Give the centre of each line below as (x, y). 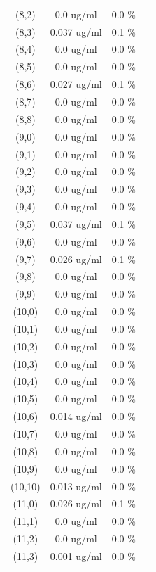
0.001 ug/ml (76, 555)
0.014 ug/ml (76, 416)
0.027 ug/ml (76, 84)
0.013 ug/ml (76, 486)
